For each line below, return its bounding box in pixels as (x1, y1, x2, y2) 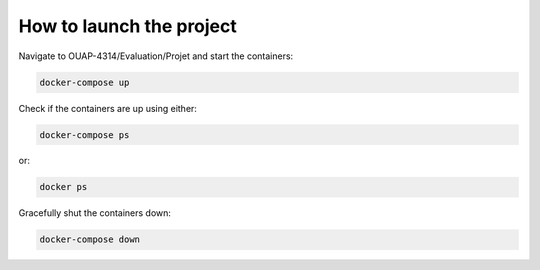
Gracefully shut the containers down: (18, 207, 172, 219)
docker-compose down (39, 234, 140, 245)
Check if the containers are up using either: (18, 102, 197, 114)
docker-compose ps (39, 129, 130, 140)
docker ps (39, 181, 88, 193)
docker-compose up (39, 76, 130, 88)
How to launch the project (18, 15, 237, 37)
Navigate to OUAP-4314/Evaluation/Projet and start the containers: (18, 50, 294, 62)
